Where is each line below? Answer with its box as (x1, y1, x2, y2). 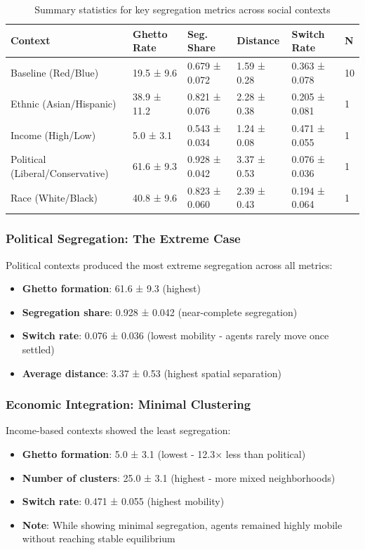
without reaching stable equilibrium (22, 531, 175, 546)
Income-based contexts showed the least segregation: (6, 423, 231, 438)
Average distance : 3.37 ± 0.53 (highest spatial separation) (22, 365, 281, 380)
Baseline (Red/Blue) (11, 65, 99, 79)
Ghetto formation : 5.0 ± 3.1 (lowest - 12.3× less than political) (22, 447, 306, 461)
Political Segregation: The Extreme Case (6, 230, 241, 247)
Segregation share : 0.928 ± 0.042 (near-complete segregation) (22, 304, 298, 319)
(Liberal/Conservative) (11, 165, 109, 180)
